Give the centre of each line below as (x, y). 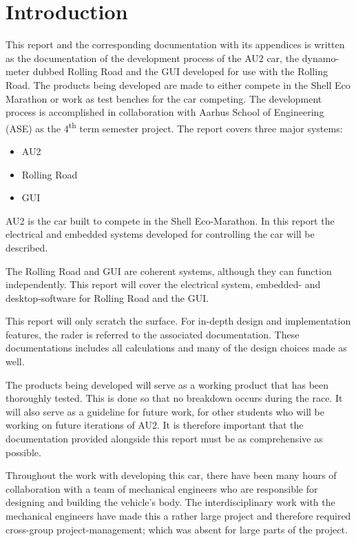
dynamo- (321, 58)
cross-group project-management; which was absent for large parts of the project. (177, 529)
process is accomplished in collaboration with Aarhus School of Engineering (165, 112)
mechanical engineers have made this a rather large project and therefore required (178, 516)
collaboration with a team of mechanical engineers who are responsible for (162, 488)
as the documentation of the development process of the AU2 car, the (153, 58)
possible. (23, 452)
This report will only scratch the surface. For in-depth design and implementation (178, 321)
